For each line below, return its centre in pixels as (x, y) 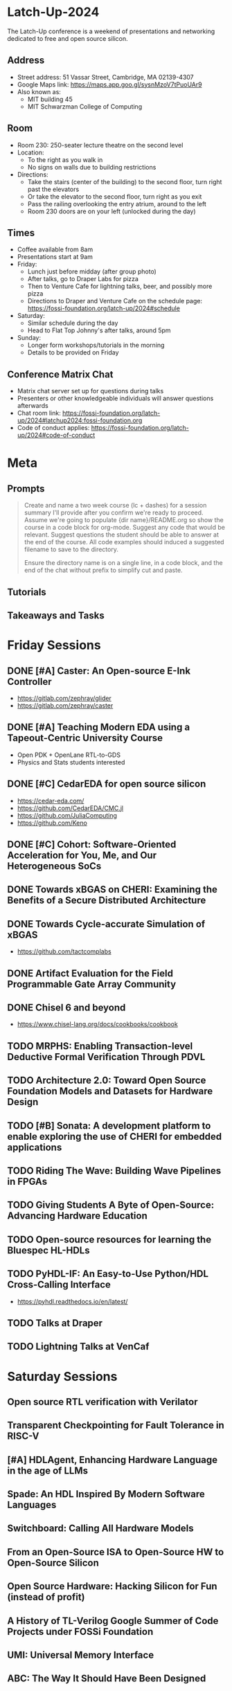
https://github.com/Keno (52, 823)
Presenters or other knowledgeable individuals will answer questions (115, 398)
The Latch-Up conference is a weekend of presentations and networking (111, 31)
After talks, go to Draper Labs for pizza (83, 279)
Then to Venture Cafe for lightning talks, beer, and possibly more (120, 286)
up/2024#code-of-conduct (56, 435)
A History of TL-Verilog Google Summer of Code (113, 1621)
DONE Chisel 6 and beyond (66, 1007)
